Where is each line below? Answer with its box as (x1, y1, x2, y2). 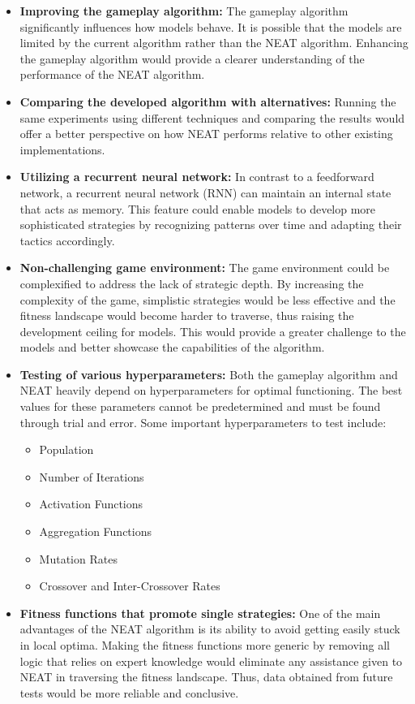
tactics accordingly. (19, 231, 115, 248)
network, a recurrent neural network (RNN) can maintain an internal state (19, 184, 391, 201)
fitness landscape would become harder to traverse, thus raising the (19, 307, 354, 324)
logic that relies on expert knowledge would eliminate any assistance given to (19, 652, 403, 669)
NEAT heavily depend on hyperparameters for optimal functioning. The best (19, 382, 403, 399)
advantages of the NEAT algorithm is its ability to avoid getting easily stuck (19, 620, 400, 637)
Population (39, 441, 94, 458)
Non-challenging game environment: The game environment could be (19, 259, 390, 276)
